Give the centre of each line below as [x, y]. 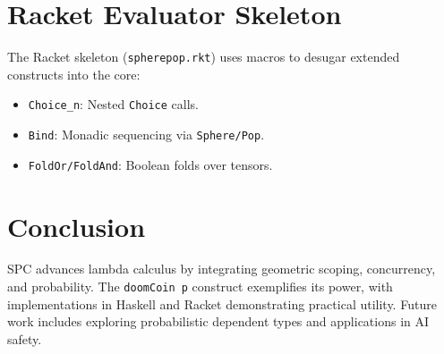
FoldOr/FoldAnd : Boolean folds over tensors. [150, 164]
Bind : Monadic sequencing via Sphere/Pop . [146, 135]
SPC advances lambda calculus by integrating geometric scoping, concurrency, [222, 269]
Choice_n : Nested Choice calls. [114, 104]
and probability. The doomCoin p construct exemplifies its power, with [200, 287]
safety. [25, 338]
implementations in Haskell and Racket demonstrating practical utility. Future [222, 303]
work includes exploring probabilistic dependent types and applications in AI [218, 321]
